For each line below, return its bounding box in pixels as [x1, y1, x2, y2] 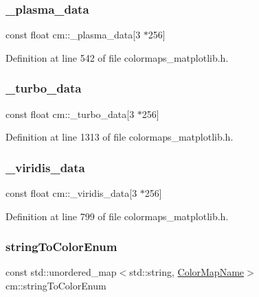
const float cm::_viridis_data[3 [5, 186, 137, 200]
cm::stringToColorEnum [5, 278, 106, 293]
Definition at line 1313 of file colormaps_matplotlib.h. [5, 130, 234, 144]
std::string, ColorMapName [129, 265, 245, 279]
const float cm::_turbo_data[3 [5, 106, 135, 121]
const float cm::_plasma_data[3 [5, 27, 141, 42]
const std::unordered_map [5, 265, 117, 279]
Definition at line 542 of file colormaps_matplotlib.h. [5, 50, 229, 64]
